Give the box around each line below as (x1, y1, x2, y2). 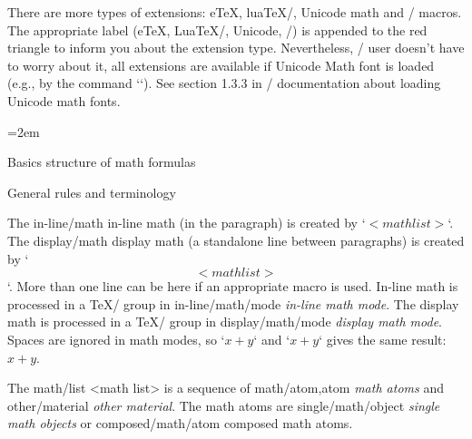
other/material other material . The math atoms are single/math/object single (7, 395, 440, 415)
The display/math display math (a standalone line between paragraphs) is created (7, 230, 465, 249)
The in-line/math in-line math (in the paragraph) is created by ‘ (7, 213, 366, 232)
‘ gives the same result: (319, 329, 447, 348)
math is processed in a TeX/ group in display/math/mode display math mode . (7, 312, 442, 331)
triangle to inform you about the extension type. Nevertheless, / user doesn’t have (7, 38, 465, 57)
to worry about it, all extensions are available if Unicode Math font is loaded (7, 55, 435, 74)
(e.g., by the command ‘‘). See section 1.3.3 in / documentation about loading (7, 73, 441, 93)
